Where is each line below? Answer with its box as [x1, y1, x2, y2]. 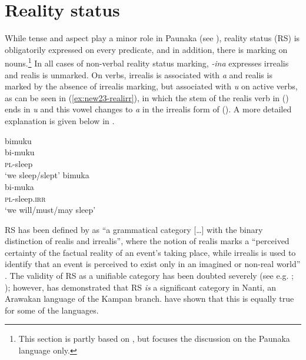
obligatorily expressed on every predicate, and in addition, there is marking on [5, 43, 288, 55]
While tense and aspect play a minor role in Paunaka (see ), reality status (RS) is [5, 32, 300, 44]
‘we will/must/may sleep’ [5, 204, 96, 216]
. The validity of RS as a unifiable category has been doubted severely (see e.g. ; [5, 269, 294, 282]
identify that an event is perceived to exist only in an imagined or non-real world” [5, 258, 301, 270]
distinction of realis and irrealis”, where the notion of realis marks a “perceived [5, 235, 290, 247]
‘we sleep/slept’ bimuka [5, 169, 89, 181]
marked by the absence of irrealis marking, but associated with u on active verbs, [5, 80, 298, 92]
